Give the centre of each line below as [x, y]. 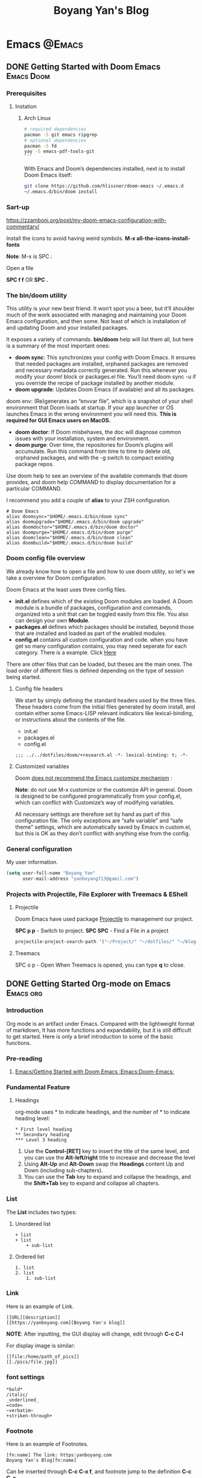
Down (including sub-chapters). [64, 1170]
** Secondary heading [42, 1135]
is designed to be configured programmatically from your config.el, [98, 796]
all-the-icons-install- [164, 238]
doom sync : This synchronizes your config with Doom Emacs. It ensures [105, 358]
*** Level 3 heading [41, 1140]
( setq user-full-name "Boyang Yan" [51, 873]
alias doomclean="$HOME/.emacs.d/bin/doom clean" [70, 538]
